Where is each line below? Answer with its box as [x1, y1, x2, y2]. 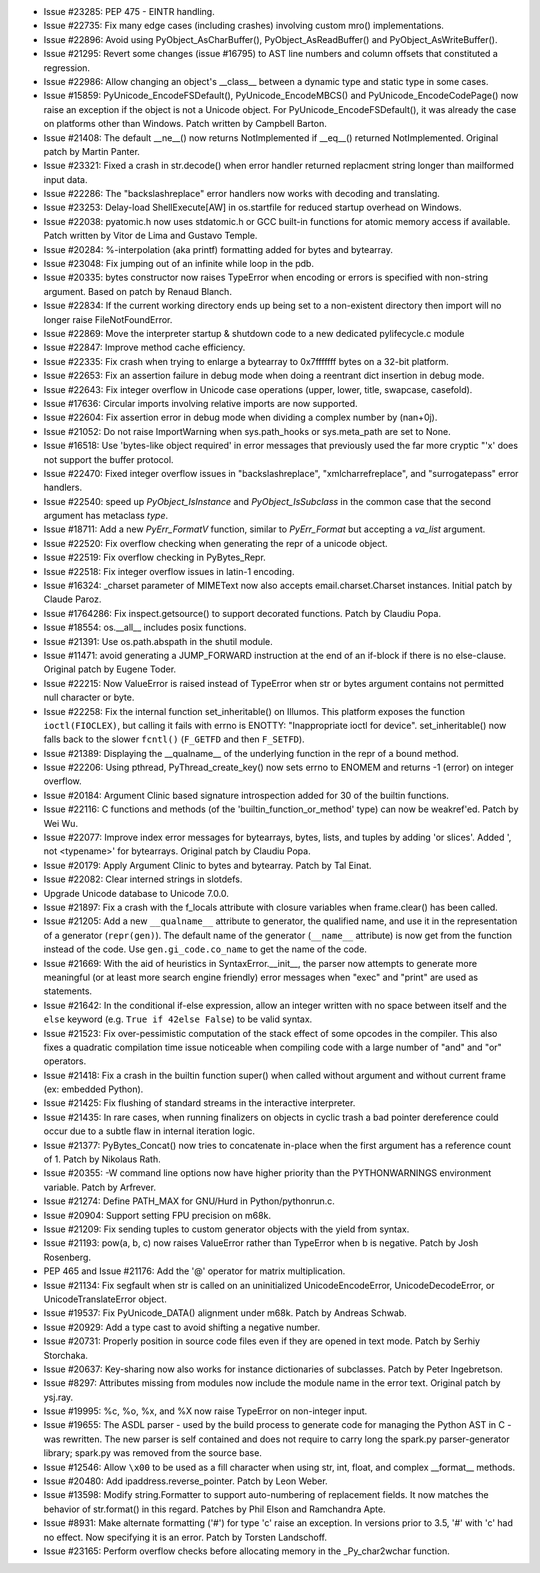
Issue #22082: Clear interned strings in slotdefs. [43, 873, 243, 885]
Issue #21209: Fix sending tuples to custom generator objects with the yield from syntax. [43, 1223, 410, 1235]
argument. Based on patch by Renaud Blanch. [43, 285, 232, 297]
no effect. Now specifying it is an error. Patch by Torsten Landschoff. [43, 1531, 327, 1543]
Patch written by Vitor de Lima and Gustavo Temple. [43, 230, 258, 242]
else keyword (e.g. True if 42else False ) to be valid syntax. [43, 1013, 313, 1025]
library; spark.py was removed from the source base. [43, 1447, 262, 1459]
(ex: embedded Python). [43, 1083, 144, 1095]
